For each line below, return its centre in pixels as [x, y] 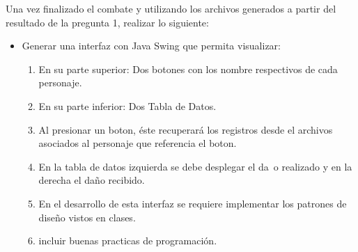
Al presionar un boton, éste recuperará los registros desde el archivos [186, 129]
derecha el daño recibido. [92, 180]
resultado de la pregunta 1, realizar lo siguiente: [107, 22]
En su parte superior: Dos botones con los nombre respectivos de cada [188, 69]
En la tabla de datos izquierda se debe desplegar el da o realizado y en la [195, 166]
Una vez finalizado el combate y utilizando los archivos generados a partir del [171, 8]
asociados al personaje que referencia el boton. [138, 143]
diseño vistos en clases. [87, 217]
